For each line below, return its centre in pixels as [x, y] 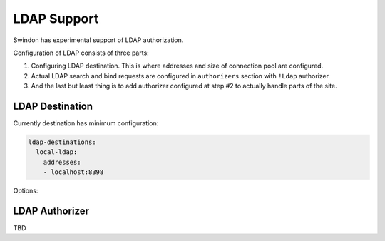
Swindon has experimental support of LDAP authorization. [98, 40]
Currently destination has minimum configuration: [86, 123]
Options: [26, 191]
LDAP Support [56, 19]
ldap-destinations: [62, 142]
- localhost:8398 [73, 172]
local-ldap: [57, 152]
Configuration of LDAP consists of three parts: [81, 53]
